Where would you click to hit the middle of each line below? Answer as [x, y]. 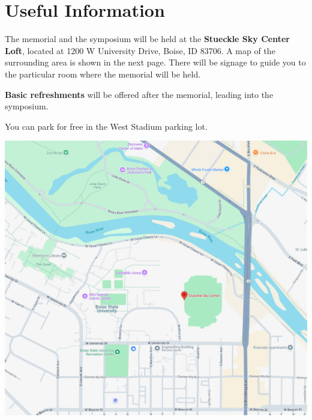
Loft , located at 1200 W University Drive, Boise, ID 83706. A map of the [140, 50]
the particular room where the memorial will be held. [103, 74]
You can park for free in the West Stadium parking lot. [106, 126]
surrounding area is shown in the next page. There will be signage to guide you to [155, 62]
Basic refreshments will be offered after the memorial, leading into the [139, 94]
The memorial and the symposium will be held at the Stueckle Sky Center [147, 39]
